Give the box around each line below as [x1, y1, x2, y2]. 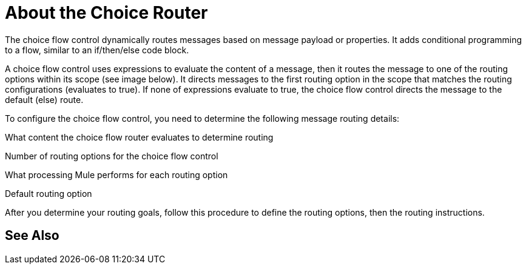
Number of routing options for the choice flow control [5, 150, 218, 161]
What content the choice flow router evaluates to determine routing [5, 131, 274, 142]
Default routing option [5, 188, 92, 199]
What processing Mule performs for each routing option [5, 169, 228, 180]
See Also [5, 228, 59, 244]
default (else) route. [5, 94, 84, 105]
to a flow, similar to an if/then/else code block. [5, 44, 189, 55]
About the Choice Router [5, 2, 208, 23]
